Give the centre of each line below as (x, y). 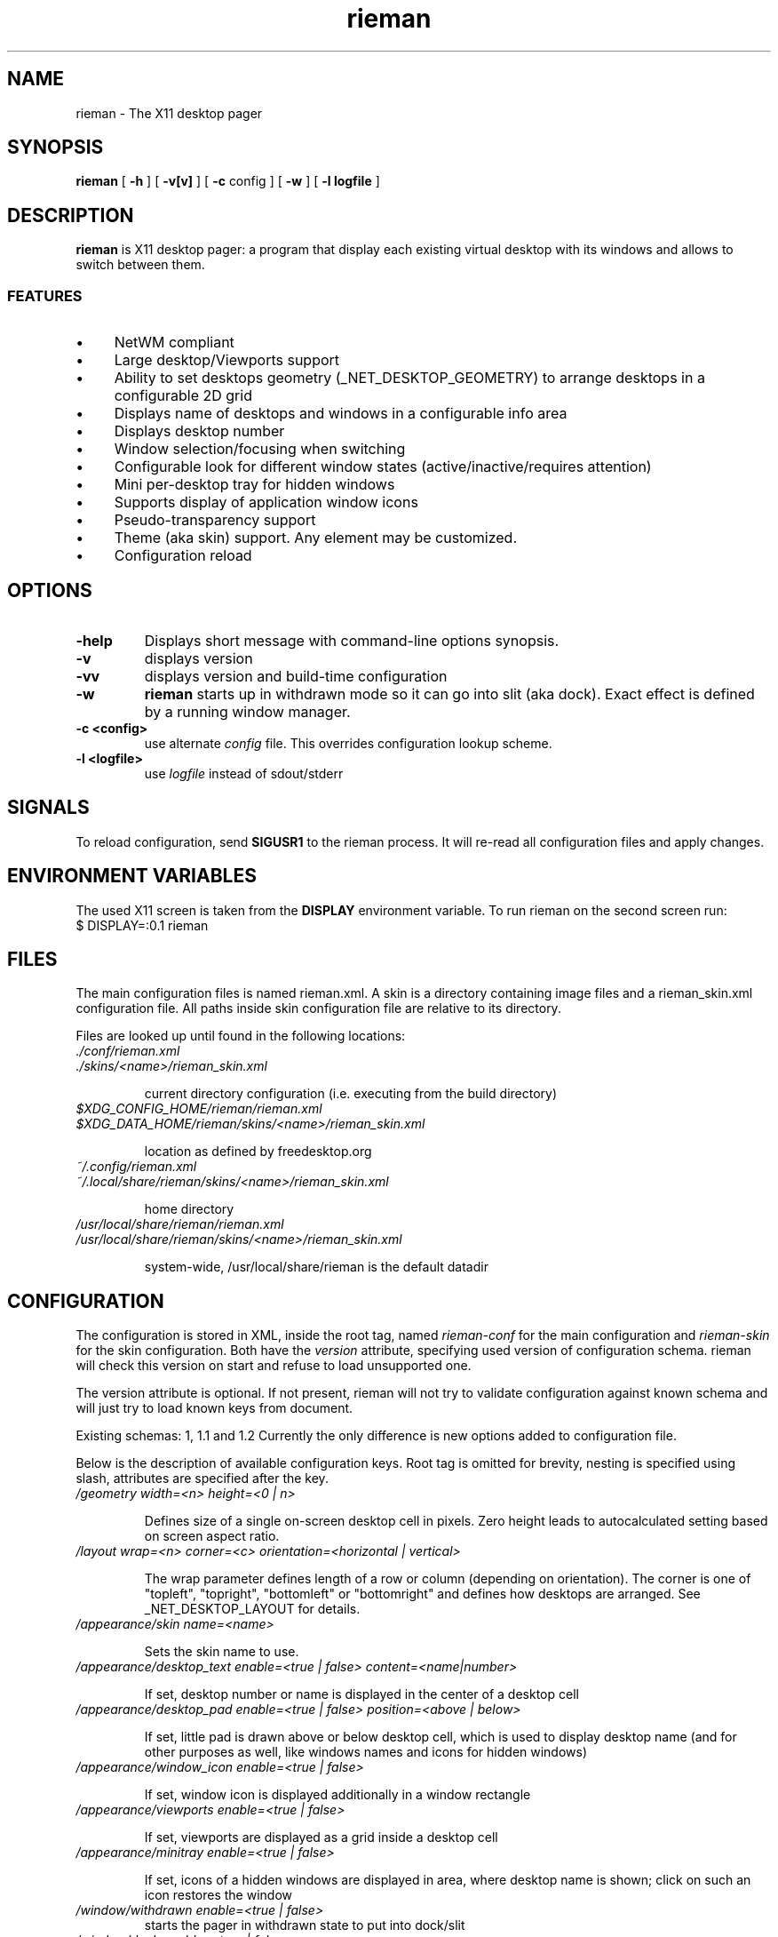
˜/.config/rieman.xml (136, 1167)
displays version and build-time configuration (296, 676)
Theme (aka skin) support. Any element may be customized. (315, 538)
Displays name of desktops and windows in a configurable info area (341, 414)
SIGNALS (48, 808)
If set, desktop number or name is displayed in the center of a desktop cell (361, 1694)
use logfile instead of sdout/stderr (244, 773)
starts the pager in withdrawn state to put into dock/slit (305, 1925)
